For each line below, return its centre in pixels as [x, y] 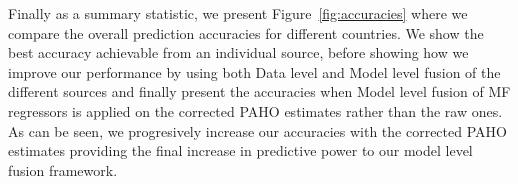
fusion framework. [63, 169]
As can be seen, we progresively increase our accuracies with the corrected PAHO [257, 130]
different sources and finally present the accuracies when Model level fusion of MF [259, 91]
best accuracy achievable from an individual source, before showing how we [238, 52]
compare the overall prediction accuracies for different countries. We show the [246, 32]
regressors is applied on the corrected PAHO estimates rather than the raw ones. [255, 110]
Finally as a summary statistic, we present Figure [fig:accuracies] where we [238, 13]
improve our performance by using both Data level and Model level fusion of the [254, 71]
